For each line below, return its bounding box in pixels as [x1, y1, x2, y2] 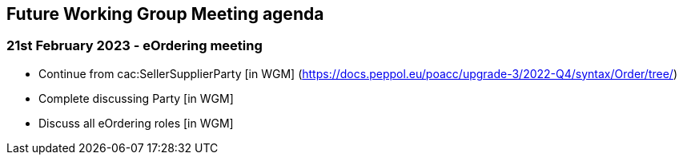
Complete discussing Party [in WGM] [38, 91, 234, 105]
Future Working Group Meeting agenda [6, 4, 324, 24]
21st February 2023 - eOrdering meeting [6, 37, 263, 54]
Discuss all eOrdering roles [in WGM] [38, 116, 234, 130]
